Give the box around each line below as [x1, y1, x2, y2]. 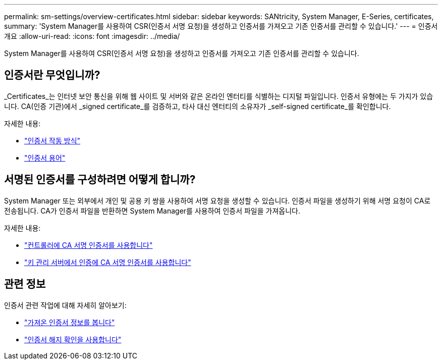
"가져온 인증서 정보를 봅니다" [24, 318, 115, 327]
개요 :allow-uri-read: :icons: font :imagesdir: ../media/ [4, 32, 180, 40]
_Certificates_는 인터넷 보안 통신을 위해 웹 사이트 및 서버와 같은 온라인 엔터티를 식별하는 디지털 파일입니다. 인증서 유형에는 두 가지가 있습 [4, 91, 433, 100]
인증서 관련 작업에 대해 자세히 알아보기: [4, 300, 127, 309]
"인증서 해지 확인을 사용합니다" [24, 335, 122, 344]
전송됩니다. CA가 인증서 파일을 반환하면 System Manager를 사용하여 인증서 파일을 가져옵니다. [4, 206, 300, 215]
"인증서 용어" [24, 153, 66, 162]
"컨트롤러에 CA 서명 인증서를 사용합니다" [24, 240, 153, 249]
